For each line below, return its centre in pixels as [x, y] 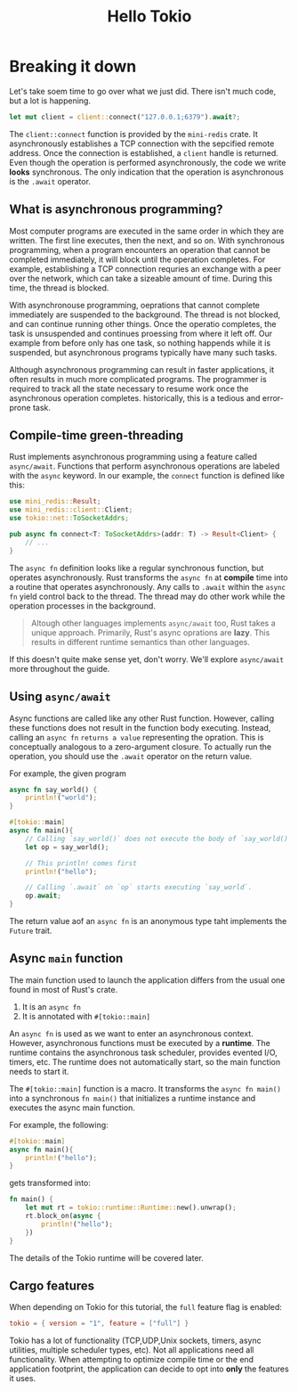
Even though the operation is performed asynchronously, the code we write [148, 162]
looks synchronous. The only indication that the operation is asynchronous [147, 172]
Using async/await [60, 697]
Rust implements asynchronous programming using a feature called [133, 457]
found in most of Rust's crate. [64, 989]
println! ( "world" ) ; [61, 798]
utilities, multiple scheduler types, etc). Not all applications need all [132, 1350]
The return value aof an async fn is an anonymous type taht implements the [148, 921]
